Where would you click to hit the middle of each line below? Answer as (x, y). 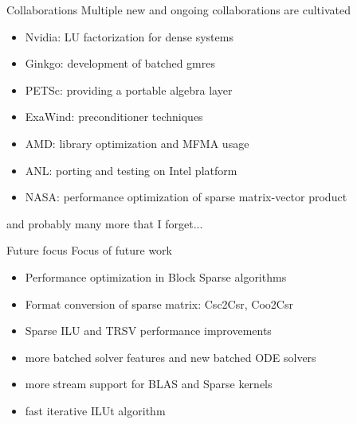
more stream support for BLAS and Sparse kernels (149, 384)
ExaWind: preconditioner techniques (114, 117)
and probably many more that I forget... (105, 223)
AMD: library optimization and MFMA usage (137, 143)
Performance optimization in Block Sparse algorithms (156, 276)
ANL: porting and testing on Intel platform (131, 170)
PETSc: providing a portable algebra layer (129, 89)
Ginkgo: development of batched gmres (120, 63)
